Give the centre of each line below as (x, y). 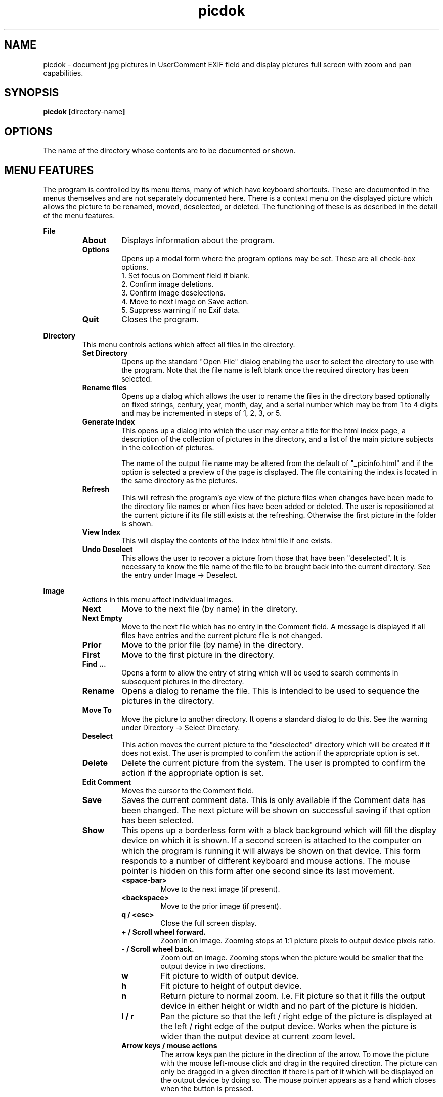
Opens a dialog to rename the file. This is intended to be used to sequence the (271, 691)
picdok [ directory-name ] (84, 112)
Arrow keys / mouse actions (169, 1046)
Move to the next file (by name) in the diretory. (210, 609)
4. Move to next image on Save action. (185, 302)
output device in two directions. (213, 966)
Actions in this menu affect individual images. (158, 600)
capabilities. (63, 73)
